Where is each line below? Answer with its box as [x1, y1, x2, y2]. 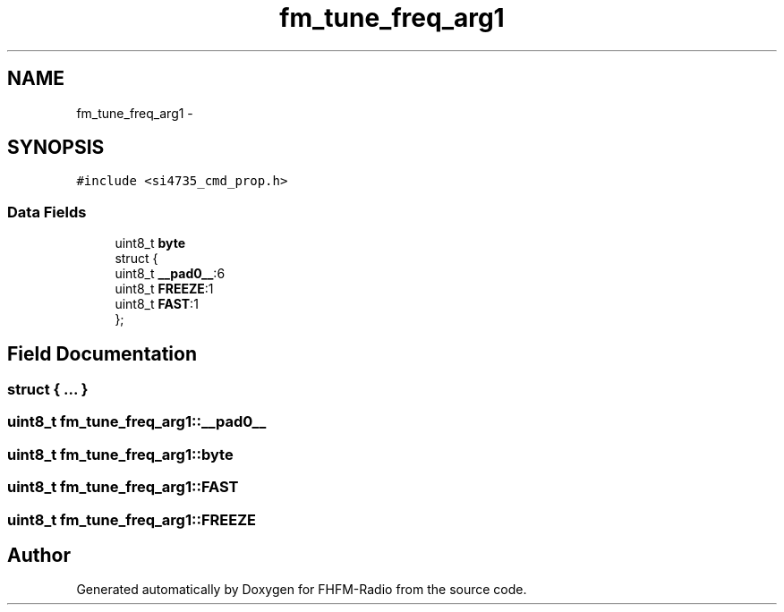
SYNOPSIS [7, 136, 105, 159]
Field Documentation [7, 342, 197, 365]
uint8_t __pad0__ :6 [115, 266, 226, 282]
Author [7, 543, 71, 566]
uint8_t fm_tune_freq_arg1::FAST [7, 478, 239, 497]
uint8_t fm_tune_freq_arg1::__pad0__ [7, 412, 267, 431]
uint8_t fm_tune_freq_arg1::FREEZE [7, 510, 256, 529]
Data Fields [7, 202, 87, 221]
